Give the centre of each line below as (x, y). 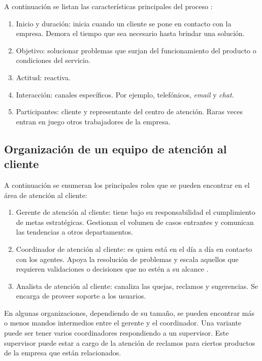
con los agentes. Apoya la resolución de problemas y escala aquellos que (127, 259)
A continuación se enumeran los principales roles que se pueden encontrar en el (127, 185)
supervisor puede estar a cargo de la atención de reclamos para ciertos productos (130, 342)
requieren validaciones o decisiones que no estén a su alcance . (112, 269)
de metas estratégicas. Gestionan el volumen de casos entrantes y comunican (135, 222)
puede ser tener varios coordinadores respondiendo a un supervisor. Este (117, 333)
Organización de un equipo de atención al (116, 149)
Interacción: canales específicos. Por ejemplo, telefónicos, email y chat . (125, 94)
